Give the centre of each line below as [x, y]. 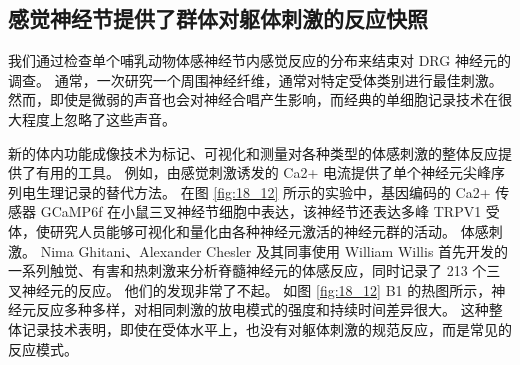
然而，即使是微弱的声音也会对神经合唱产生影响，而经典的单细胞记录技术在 [253, 99]
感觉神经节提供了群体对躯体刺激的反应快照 [218, 18]
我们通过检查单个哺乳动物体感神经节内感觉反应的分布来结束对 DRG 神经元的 [259, 60]
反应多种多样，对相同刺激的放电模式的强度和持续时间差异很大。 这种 [262, 309]
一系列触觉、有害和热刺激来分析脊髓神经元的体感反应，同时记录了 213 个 [247, 270]
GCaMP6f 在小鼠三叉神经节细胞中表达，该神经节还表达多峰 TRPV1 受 [270, 211]
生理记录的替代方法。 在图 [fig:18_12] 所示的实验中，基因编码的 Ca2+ [263, 191]
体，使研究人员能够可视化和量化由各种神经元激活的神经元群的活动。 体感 [248, 230]
